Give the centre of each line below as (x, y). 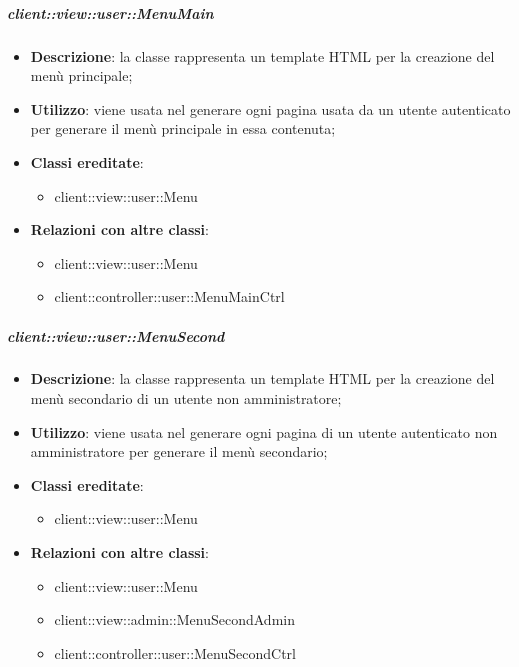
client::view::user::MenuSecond (116, 335)
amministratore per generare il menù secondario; (179, 451)
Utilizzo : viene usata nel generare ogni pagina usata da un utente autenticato (270, 108)
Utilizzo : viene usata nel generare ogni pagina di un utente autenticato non (264, 431)
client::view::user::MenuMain (110, 12)
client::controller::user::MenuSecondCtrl (175, 652)
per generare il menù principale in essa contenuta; (183, 128)
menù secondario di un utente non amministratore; (186, 398)
